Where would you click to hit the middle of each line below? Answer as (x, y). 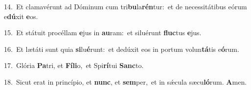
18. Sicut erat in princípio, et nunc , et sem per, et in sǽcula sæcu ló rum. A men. (125, 81)
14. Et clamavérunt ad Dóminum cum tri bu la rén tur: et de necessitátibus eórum (125, 6)
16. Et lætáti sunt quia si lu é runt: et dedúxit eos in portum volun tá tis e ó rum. (122, 49)
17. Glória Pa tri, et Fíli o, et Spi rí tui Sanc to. (74, 65)
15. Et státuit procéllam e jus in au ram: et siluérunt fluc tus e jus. (103, 33)
